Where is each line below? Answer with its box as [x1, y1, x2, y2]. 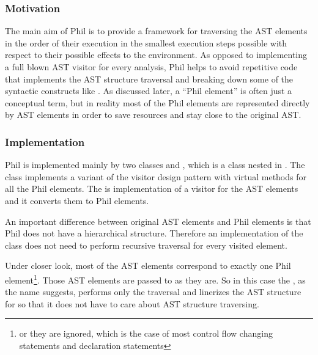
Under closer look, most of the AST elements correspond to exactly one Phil [5, 259, 291, 272]
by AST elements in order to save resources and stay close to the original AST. [5, 108, 301, 121]
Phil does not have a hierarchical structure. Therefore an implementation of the [5, 227, 303, 240]
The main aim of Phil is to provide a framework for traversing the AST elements [5, 24, 308, 37]
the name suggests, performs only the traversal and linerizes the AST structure [5, 285, 301, 298]
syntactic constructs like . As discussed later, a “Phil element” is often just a [5, 84, 292, 97]
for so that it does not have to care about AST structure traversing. [5, 297, 259, 310]
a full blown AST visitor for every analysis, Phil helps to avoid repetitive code [5, 60, 298, 73]
